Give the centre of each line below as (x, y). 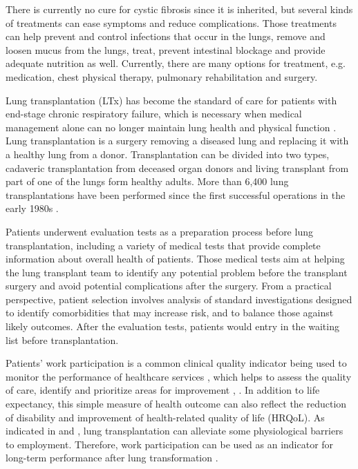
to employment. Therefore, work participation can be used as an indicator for (170, 444)
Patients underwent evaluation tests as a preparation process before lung (159, 231)
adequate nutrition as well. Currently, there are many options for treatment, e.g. (176, 63)
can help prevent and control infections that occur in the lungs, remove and (166, 36)
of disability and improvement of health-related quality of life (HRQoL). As (165, 417)
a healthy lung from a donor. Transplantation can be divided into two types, (168, 154)
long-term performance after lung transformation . (112, 458)
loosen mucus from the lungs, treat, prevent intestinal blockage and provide (166, 49)
